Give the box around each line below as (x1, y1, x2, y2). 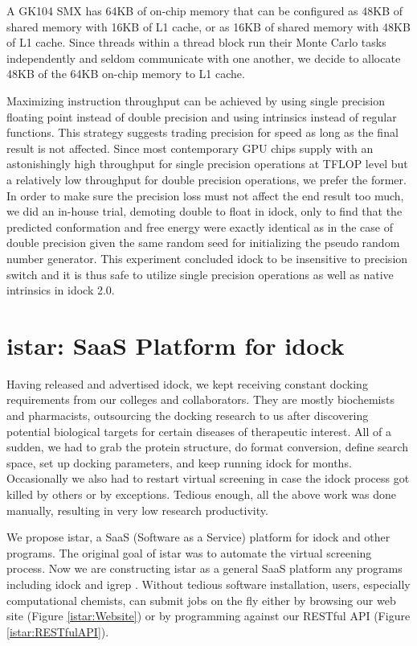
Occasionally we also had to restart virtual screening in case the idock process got (6, 470, 410, 487)
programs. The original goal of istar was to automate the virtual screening (6, 544, 372, 561)
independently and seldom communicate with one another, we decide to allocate (6, 49, 401, 66)
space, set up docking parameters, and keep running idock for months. (6, 454, 352, 471)
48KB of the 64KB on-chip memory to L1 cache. (6, 65, 245, 82)
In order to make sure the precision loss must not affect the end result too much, (6, 187, 404, 204)
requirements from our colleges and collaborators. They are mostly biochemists (6, 391, 395, 408)
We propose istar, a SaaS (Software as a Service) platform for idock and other (6, 529, 390, 545)
